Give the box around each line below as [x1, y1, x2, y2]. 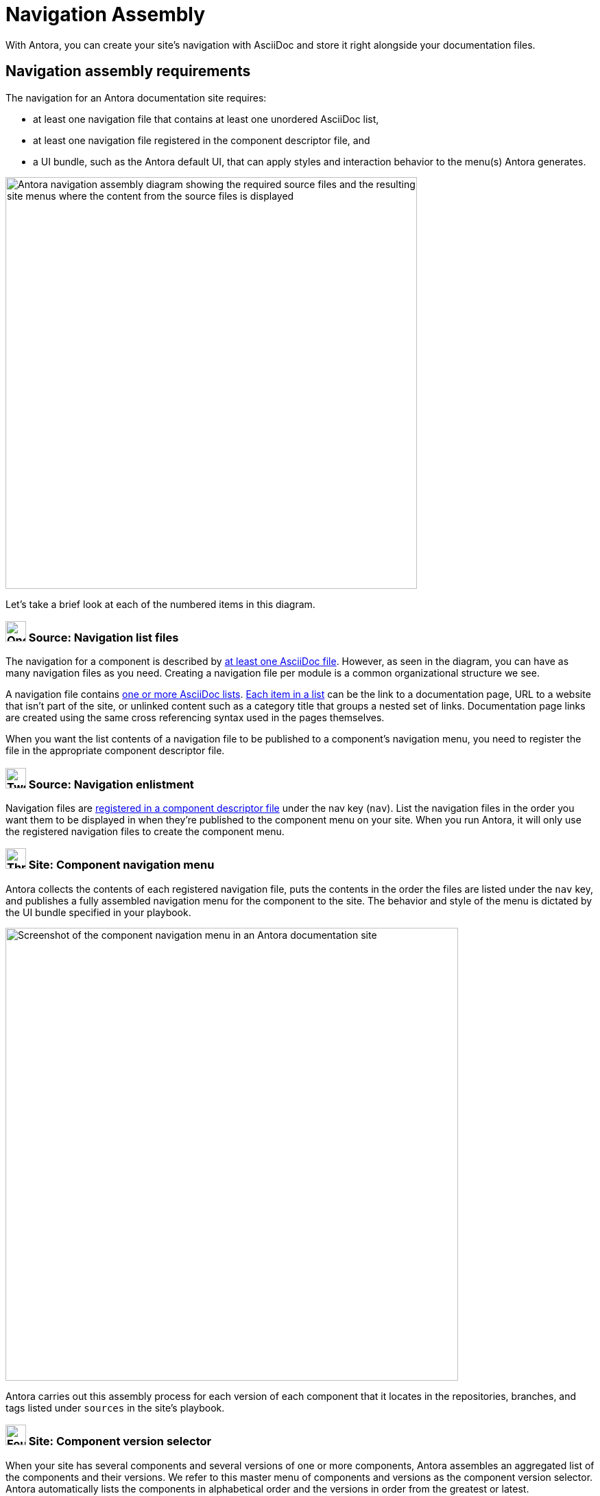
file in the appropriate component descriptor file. [5, 745, 225, 757]
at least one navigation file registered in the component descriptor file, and [33, 134, 370, 146]
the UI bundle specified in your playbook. [5, 906, 191, 918]
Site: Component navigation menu [28, 858, 215, 872]
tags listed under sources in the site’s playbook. [5, 1401, 225, 1414]
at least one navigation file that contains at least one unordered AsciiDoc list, [33, 113, 379, 125]
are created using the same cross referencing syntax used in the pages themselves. [5, 712, 385, 724]
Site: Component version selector [28, 1434, 212, 1449]
